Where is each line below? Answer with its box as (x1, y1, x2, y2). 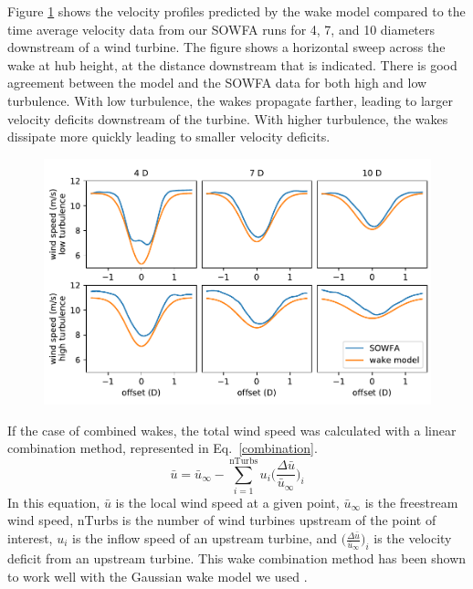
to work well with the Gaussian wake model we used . (7, 566, 308, 585)
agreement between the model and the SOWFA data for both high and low (7, 73, 427, 92)
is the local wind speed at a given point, (115, 492, 340, 511)
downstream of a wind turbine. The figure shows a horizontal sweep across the (7, 37, 446, 57)
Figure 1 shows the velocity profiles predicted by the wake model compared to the (7, 2, 466, 20)
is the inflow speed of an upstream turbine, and (72, 529, 338, 548)
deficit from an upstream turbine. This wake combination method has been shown (7, 549, 467, 568)
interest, (7, 529, 53, 548)
